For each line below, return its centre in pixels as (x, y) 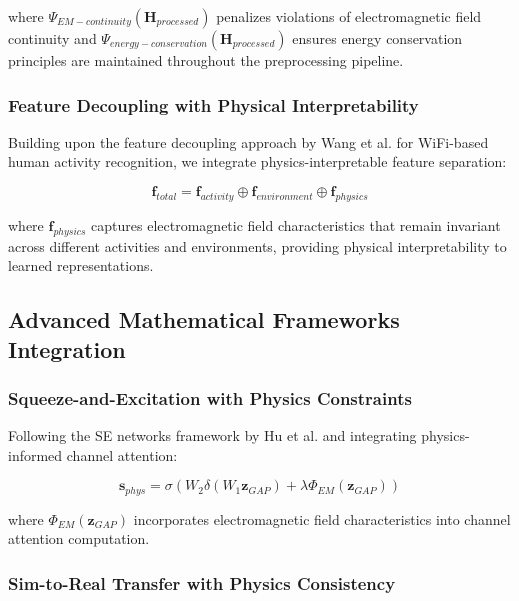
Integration (67, 348)
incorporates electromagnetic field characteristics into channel (322, 518)
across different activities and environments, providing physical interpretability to (257, 245)
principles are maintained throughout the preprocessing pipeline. (206, 60)
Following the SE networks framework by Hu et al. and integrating (212, 435)
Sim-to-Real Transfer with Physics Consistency (202, 582)
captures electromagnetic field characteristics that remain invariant (296, 224)
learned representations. (81, 265)
